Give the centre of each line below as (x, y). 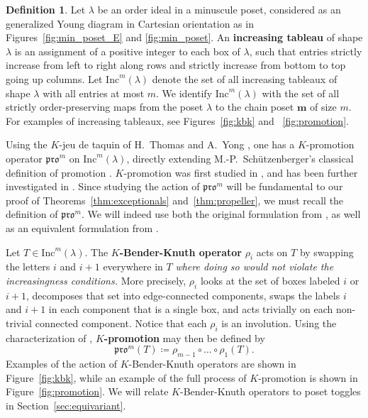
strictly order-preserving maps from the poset (105, 107)
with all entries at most (94, 93)
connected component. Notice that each (121, 323)
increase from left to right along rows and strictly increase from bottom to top (176, 65)
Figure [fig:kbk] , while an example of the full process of (126, 377)
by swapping (327, 252)
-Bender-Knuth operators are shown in (212, 364)
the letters (28, 266)
